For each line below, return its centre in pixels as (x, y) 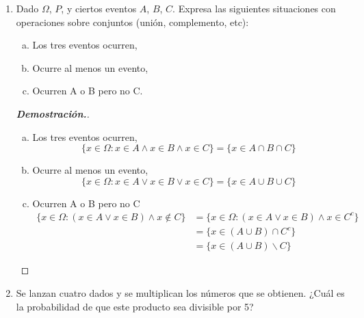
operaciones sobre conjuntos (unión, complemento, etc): (132, 22)
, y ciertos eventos (99, 8)
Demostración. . (53, 113)
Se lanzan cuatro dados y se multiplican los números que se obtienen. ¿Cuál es (180, 293)
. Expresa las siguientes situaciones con (254, 8)
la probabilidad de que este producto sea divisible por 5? (135, 306)
